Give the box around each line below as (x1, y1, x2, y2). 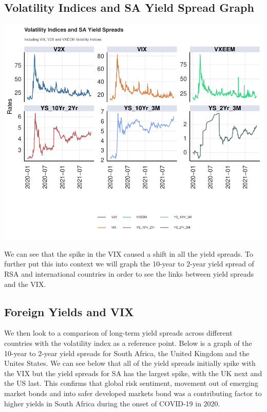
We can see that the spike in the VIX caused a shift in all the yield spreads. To (4, 248, 254, 259)
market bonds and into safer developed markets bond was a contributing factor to (4, 387, 262, 398)
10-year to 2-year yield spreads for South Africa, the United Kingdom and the (4, 347, 250, 358)
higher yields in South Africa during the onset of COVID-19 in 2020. (4, 398, 220, 408)
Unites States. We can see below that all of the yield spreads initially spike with (4, 358, 256, 368)
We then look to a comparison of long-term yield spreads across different (4, 327, 233, 338)
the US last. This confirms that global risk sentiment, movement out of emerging (4, 378, 258, 388)
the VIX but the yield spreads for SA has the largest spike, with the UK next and (4, 367, 262, 378)
